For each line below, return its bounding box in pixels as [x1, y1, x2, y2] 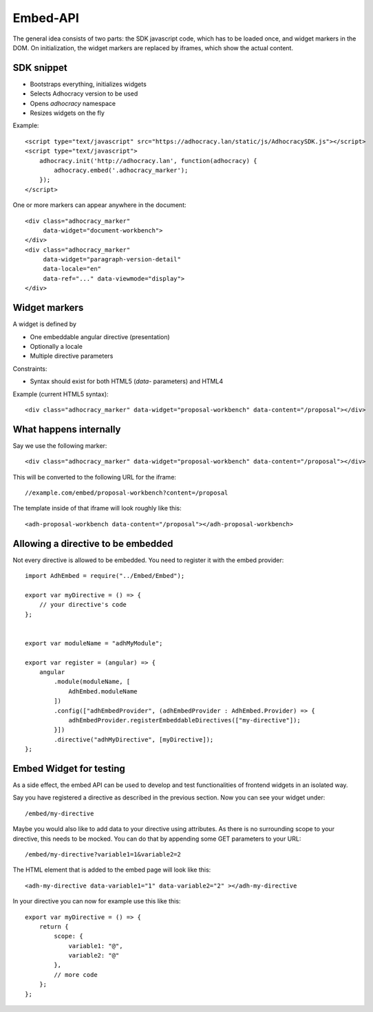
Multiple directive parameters [30, 352, 114, 360]
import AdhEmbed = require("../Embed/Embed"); [25, 572, 185, 580]
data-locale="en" [43, 265, 102, 273]
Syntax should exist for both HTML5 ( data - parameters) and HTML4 [30, 377, 224, 385]
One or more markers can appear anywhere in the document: [12, 201, 186, 209]
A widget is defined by [12, 320, 77, 328]
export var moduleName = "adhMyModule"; [25, 639, 163, 647]
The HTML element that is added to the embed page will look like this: [12, 865, 211, 874]
